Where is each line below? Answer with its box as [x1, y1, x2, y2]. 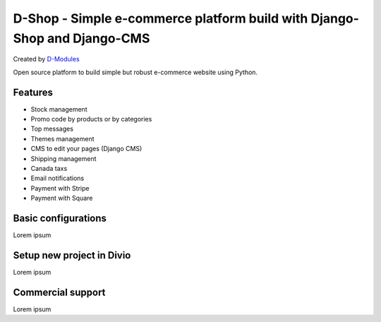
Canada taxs [30, 164, 68, 172]
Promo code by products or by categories [30, 115, 152, 124]
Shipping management [30, 154, 97, 162]
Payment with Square [30, 194, 93, 203]
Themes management [30, 134, 95, 143]
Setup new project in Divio [13, 249, 131, 261]
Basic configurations [13, 212, 107, 224]
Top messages [30, 124, 74, 133]
